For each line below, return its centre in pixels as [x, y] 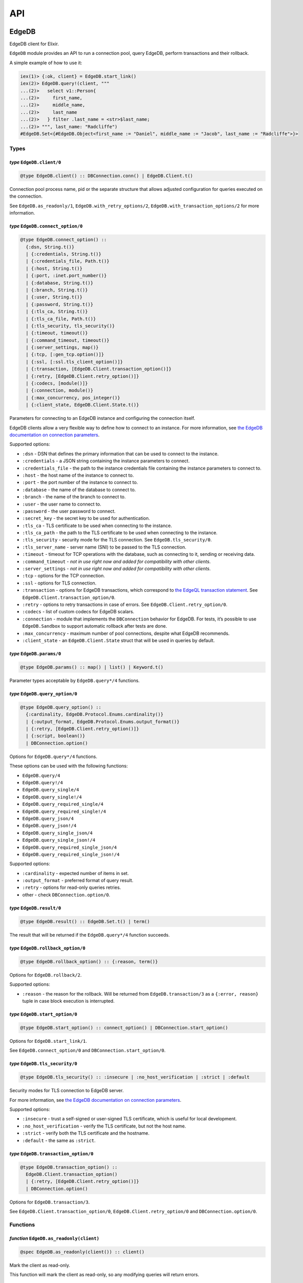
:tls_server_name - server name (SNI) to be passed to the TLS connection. [104, 547]
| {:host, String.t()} [54, 268]
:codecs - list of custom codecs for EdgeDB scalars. [78, 612]
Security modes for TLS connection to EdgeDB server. [67, 1091]
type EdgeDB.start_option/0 [44, 1014]
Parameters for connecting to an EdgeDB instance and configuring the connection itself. [102, 418]
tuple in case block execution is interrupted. [68, 1001]
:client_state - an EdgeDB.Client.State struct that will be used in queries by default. [118, 640]
